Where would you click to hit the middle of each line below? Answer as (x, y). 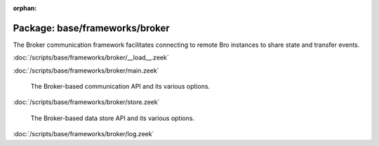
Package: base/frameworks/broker (91, 28)
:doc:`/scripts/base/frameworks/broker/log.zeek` (84, 134)
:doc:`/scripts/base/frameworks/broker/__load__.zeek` (91, 58)
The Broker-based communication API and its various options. (120, 87)
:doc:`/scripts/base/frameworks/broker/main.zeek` (86, 71)
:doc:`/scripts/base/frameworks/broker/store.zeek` (86, 102)
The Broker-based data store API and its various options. (113, 118)
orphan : (25, 8)
